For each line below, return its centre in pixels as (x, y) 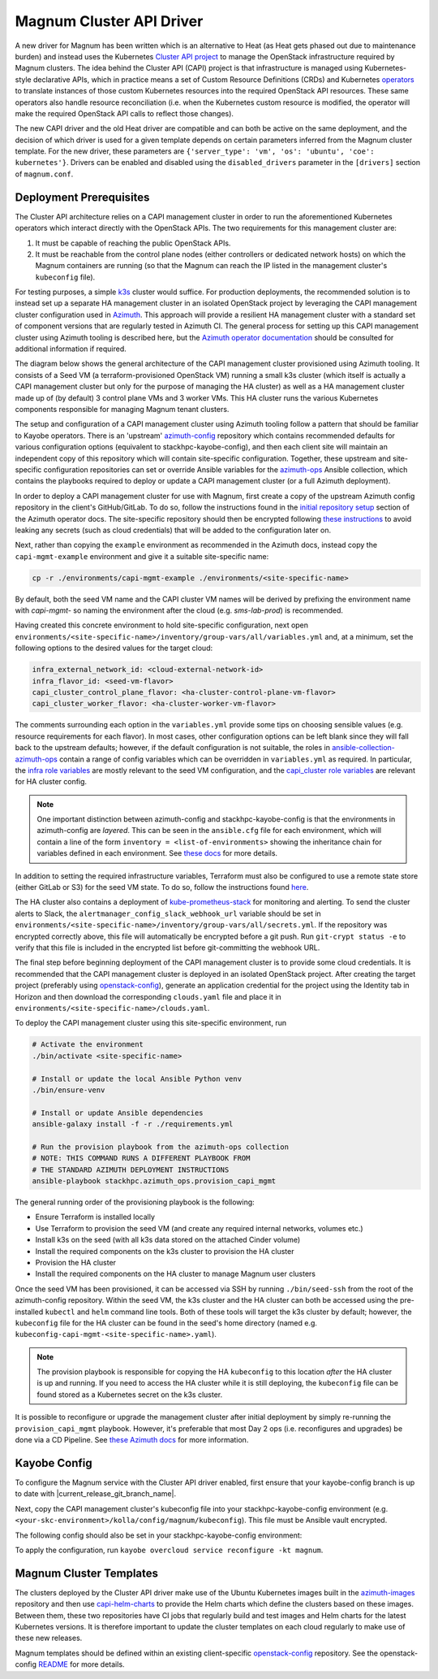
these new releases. (49, 1638)
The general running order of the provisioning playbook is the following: (135, 1202)
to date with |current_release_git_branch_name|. (96, 1494)
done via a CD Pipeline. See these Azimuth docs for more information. (132, 1440)
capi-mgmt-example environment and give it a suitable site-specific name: (142, 556)
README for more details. (81, 1664)
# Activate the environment (88, 1045)
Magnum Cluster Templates (86, 1573)
